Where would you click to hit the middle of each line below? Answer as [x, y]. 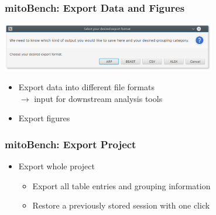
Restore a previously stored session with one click [121, 205]
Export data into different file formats [86, 87]
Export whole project [56, 166]
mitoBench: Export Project [71, 144]
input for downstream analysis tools [98, 98]
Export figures [44, 118]
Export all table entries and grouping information [121, 185]
